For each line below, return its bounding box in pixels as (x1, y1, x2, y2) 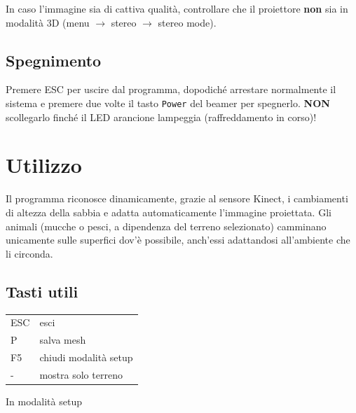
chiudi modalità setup (39, 349, 133, 364)
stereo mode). (158, 15, 217, 29)
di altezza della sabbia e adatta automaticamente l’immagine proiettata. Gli (6, 204, 331, 219)
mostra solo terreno (39, 367, 123, 381)
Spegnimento (6, 49, 102, 71)
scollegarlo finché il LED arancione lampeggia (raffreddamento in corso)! (6, 109, 317, 124)
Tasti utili (6, 280, 78, 302)
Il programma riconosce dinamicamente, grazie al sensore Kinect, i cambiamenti (6, 191, 348, 206)
